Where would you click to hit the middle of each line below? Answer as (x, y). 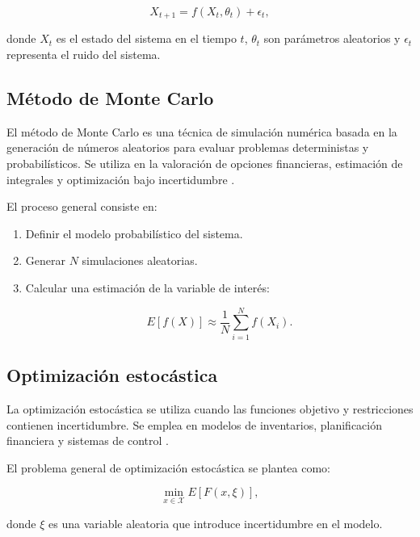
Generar (45, 260)
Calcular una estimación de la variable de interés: (147, 287)
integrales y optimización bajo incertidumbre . (121, 179)
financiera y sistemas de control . (88, 441)
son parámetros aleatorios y (332, 38)
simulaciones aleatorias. (140, 260)
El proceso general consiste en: (82, 206)
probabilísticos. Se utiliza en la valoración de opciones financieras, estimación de (205, 164)
